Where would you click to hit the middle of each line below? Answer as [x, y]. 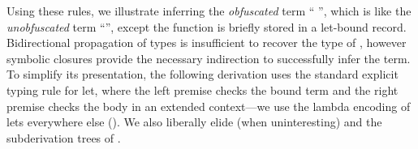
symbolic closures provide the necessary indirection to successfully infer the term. [209, 58]
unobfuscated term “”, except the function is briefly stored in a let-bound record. [207, 26]
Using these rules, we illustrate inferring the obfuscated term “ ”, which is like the [209, 11]
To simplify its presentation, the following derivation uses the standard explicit [203, 74]
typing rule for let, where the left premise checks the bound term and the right [203, 89]
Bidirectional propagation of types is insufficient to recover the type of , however [207, 43]
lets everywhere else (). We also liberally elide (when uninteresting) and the [194, 122]
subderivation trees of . [64, 137]
